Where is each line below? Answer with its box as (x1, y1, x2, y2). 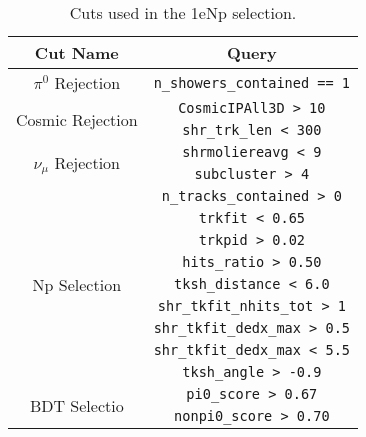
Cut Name (34, 41, 119, 64)
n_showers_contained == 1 (153, 74, 351, 91)
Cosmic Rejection (16, 107, 138, 131)
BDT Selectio (29, 393, 124, 417)
